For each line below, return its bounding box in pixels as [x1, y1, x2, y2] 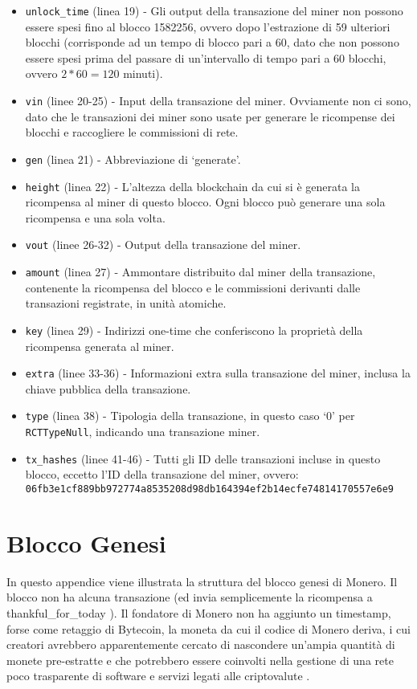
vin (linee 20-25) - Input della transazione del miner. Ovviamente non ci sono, [25, 92, 411, 109]
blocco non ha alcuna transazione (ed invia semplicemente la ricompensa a [6, 589, 373, 605]
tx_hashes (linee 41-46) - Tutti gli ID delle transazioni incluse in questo [25, 450, 381, 467]
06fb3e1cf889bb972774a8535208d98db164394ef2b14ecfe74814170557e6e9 [25, 483, 394, 495]
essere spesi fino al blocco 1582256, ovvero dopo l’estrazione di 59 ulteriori [25, 18, 390, 35]
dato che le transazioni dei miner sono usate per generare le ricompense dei [25, 108, 395, 124]
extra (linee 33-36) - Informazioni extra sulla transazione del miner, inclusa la [25, 365, 411, 381]
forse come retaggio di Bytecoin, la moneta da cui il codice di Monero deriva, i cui [6, 620, 411, 637]
